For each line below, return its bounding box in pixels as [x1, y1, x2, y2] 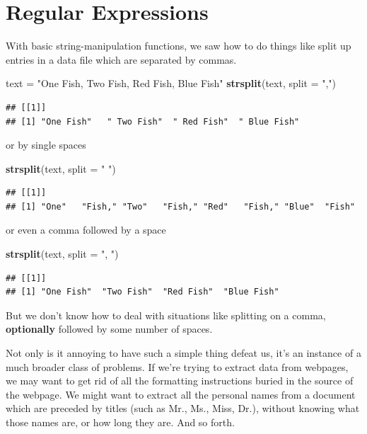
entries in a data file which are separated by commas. [6, 52, 237, 67]
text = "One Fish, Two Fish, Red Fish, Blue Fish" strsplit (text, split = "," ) [6, 76, 337, 91]
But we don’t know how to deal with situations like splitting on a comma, [6, 307, 326, 322]
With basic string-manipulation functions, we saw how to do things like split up [6, 38, 351, 53]
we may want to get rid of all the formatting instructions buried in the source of [6, 373, 354, 388]
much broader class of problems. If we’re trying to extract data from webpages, [6, 359, 349, 374]
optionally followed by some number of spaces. [6, 321, 213, 336]
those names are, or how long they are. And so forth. [6, 415, 235, 429]
